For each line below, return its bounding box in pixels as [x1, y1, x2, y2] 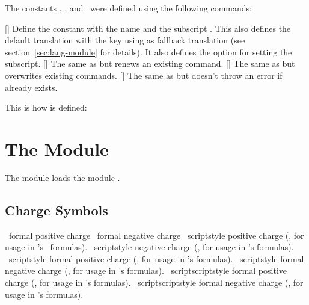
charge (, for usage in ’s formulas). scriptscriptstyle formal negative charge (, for [5, 276, 304, 289]
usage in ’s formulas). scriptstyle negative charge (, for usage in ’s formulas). [5, 241, 294, 253]
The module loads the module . [5, 171, 120, 183]
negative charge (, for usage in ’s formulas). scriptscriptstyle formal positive [5, 264, 287, 277]
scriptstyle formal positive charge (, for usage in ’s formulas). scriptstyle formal [8, 252, 304, 265]
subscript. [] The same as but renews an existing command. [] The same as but [5, 57, 295, 70]
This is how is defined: [5, 101, 87, 114]
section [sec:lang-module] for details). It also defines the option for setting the [5, 45, 292, 58]
